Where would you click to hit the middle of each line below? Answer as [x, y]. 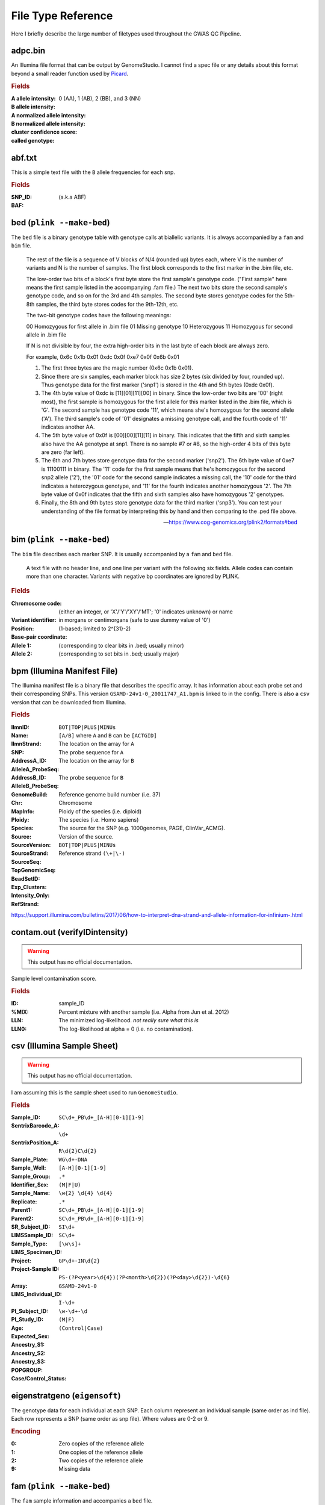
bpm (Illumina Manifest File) [65, 671]
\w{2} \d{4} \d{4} [86, 1193]
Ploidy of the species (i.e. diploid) [100, 811]
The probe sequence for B [91, 777]
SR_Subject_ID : [31, 1227]
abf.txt [24, 157]
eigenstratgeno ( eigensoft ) [66, 1396]
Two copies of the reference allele [101, 1460]
